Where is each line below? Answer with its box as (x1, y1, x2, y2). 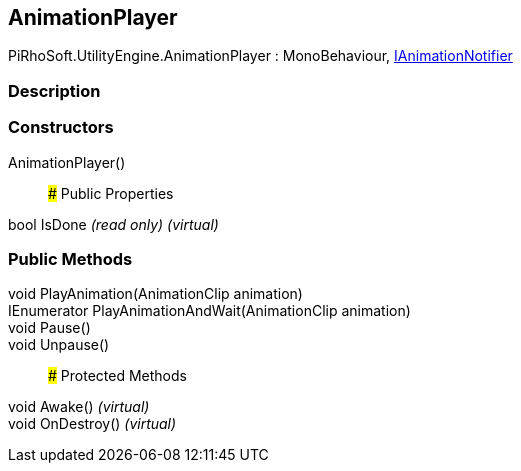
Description (8, 80, 101, 101)
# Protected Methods (48, 367, 187, 385)
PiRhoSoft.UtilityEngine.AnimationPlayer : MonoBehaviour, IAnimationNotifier (8, 47, 513, 65)
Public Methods (8, 248, 133, 269)
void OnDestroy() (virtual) (8, 415, 177, 433)
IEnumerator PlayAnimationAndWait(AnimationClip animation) (8, 302, 411, 320)
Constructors (8, 117, 114, 138)
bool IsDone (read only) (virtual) (8, 215, 219, 233)
